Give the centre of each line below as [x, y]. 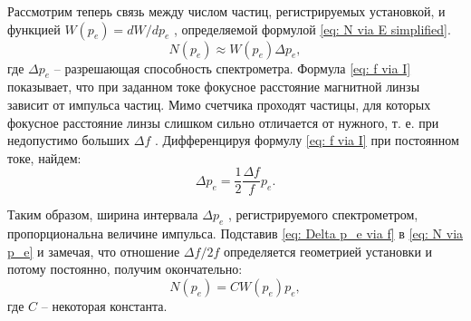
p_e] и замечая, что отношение [94, 251]
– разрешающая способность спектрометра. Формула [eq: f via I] [232, 68]
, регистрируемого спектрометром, [323, 214]
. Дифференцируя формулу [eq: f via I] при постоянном [307, 140]
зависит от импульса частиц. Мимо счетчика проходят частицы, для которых [219, 104]
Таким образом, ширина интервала [103, 214]
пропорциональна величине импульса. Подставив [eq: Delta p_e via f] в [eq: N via [235, 233]
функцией [34, 29]
